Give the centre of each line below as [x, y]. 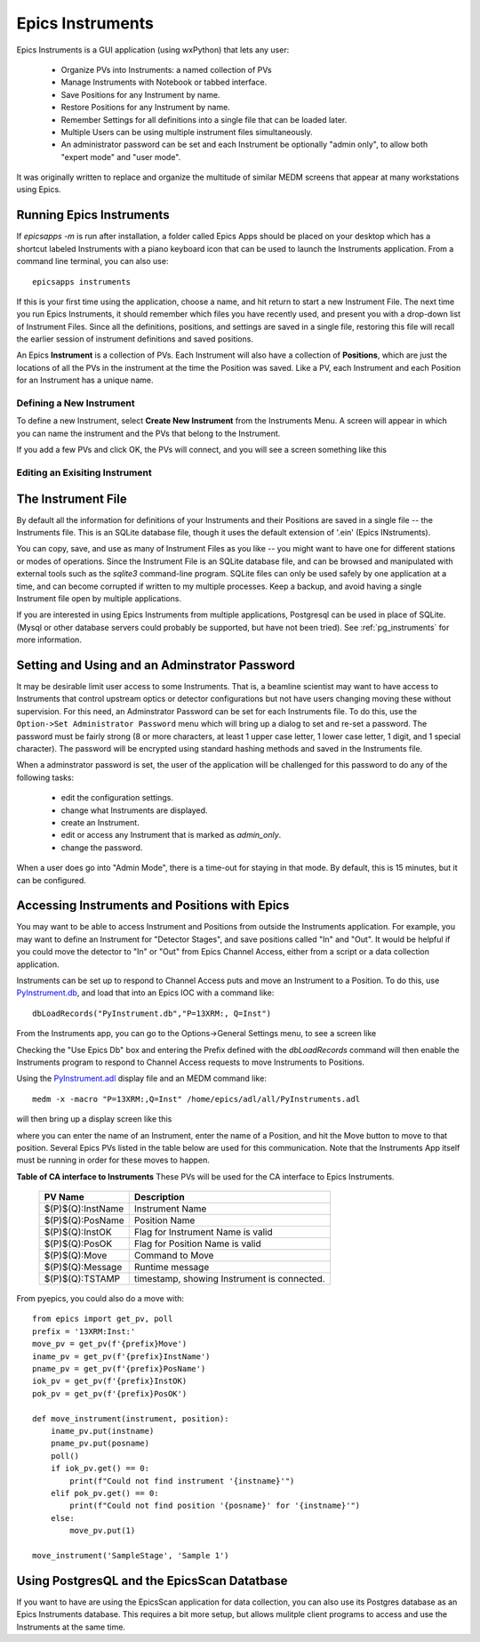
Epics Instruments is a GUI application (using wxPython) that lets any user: [153, 50]
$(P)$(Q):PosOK [78, 1244]
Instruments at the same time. [71, 1627]
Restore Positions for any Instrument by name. [145, 108]
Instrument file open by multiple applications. [99, 599]
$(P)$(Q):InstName [84, 1209]
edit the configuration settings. [117, 798]
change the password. [102, 847]
